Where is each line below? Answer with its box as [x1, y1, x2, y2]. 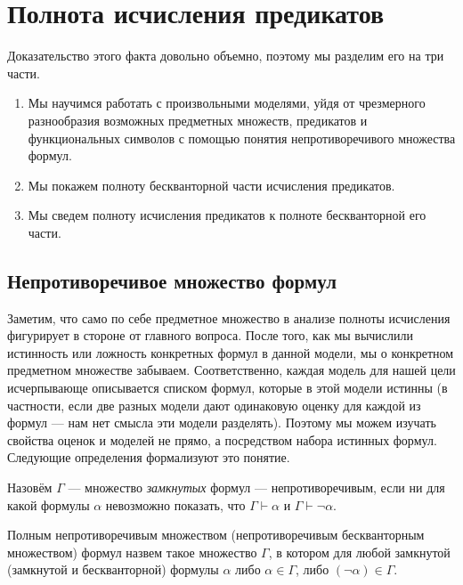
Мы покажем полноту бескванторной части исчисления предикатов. [28, 175, 395, 194]
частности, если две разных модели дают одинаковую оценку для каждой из [7, 395, 421, 414]
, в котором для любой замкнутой [268, 542, 451, 561]
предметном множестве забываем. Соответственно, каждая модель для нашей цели [7, 361, 456, 379]
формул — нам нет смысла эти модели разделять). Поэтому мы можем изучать [7, 413, 436, 432]
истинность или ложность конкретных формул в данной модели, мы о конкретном [7, 343, 454, 362]
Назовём [7, 478, 53, 497]
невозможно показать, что [105, 495, 246, 514]
